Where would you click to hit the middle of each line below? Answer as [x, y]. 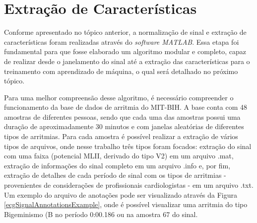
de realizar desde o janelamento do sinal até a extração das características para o [127, 61]
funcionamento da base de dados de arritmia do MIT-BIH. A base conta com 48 [126, 107]
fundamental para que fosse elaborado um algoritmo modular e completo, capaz [125, 51]
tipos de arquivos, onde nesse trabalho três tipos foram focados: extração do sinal [128, 146]
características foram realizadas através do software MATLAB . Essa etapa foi [122, 41]
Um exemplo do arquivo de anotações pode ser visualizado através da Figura [121, 194]
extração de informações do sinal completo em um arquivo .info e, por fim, [117, 165]
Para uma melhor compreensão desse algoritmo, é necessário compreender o [119, 97]
